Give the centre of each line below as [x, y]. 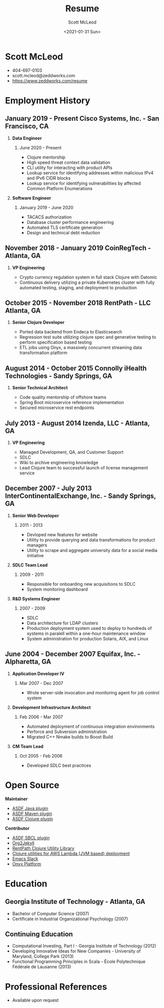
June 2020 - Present [40, 147]
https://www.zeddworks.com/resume [50, 81]
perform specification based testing [56, 342]
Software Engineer [32, 198]
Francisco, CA [27, 126]
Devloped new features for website [62, 534]
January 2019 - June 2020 [46, 207]
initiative [35, 555]
